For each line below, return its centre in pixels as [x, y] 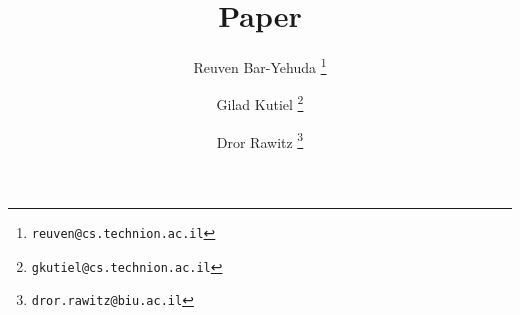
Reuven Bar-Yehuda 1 [260, 65]
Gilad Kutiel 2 [260, 103]
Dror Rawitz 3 [260, 140]
